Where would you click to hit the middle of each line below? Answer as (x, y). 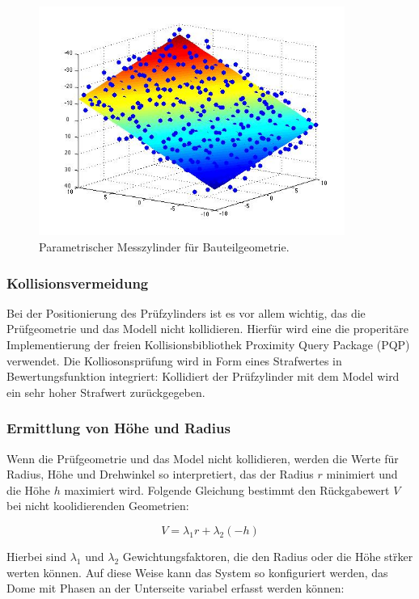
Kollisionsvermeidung (78, 283)
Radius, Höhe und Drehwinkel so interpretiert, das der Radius (160, 474)
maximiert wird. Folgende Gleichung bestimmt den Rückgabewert (227, 489)
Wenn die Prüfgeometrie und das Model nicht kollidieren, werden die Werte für (203, 458)
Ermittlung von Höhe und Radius (119, 428)
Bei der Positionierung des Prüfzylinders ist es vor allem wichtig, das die (186, 312)
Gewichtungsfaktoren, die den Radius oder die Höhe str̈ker (268, 557)
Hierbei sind (37, 557)
